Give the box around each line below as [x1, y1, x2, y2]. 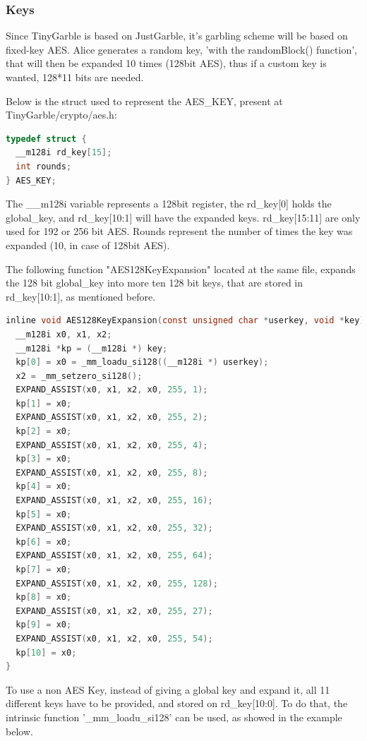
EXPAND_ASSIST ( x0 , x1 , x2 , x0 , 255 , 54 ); [16, 633, 213, 644]
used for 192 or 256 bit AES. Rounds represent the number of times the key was [6, 224, 353, 239]
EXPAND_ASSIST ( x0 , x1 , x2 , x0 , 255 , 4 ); [16, 440, 208, 450]
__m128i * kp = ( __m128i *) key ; [16, 343, 168, 354]
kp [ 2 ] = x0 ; [16, 426, 72, 437]
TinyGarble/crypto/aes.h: [6, 107, 117, 122]
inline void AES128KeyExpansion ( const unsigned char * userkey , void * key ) [6, 315, 365, 326]
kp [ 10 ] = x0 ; [16, 647, 77, 658]
